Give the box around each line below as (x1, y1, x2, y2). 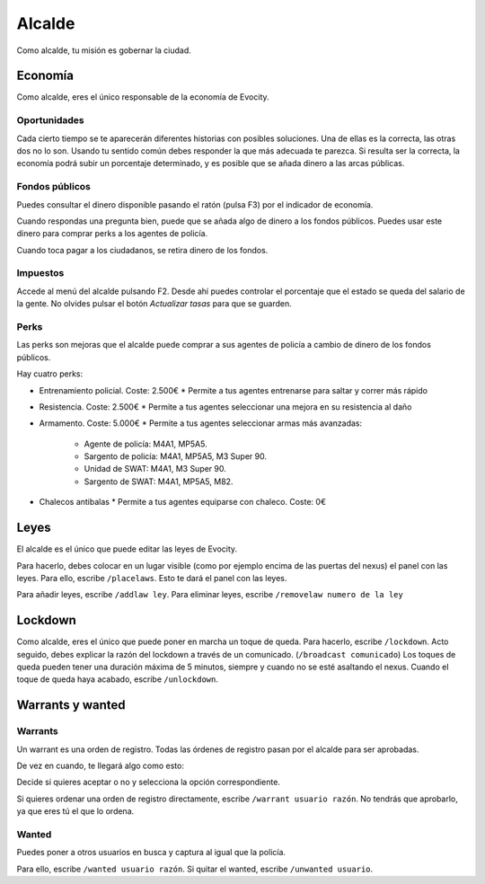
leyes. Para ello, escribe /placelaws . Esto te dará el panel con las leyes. (16, 572, 287, 583)
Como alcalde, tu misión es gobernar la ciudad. (16, 45, 192, 56)
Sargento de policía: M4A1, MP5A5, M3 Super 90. (84, 451, 267, 462)
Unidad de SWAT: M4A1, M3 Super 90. (84, 464, 226, 474)
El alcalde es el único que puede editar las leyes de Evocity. (16, 544, 238, 554)
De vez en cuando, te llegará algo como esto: (16, 760, 184, 771)
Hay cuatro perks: (16, 368, 84, 379)
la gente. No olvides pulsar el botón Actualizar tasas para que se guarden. (16, 298, 292, 309)
